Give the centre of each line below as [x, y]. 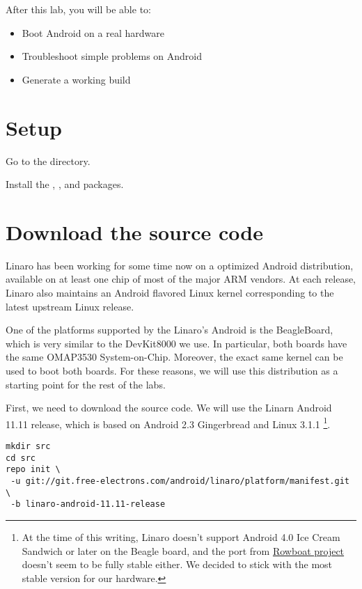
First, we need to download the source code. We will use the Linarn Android [169, 408]
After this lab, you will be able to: [78, 9]
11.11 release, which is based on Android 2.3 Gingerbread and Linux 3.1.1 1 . [168, 423]
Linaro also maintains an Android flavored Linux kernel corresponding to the [170, 292]
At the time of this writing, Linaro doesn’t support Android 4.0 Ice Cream [181, 536]
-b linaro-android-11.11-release [88, 504]
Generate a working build [76, 79]
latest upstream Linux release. [70, 306]
